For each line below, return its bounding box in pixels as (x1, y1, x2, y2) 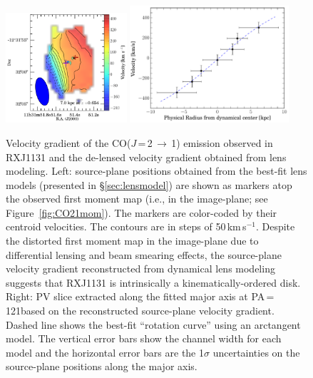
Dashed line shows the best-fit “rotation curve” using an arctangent (6, 317, 301, 332)
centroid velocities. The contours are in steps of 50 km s (6, 219, 247, 234)
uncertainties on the (212, 344, 300, 359)
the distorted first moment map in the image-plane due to (6, 233, 259, 248)
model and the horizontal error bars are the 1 (6, 344, 204, 359)
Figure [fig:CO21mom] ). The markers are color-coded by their (6, 205, 277, 220)
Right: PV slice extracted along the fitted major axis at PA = (6, 289, 274, 304)
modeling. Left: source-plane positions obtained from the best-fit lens (6, 163, 307, 178)
